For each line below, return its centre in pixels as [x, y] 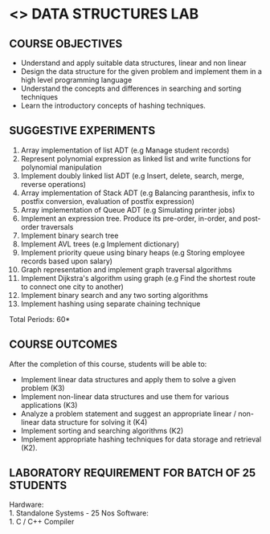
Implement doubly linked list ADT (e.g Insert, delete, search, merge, [132, 175]
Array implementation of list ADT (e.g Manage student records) [125, 150]
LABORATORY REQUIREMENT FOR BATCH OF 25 [133, 473]
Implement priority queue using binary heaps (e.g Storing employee [133, 252]
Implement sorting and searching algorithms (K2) [102, 430]
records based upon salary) [67, 261]
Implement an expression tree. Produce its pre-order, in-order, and [131, 218]
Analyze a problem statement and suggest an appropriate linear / [128, 414]
